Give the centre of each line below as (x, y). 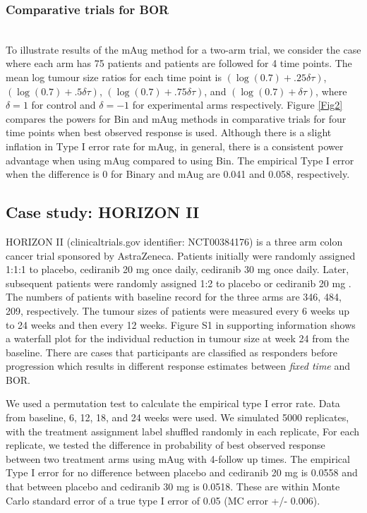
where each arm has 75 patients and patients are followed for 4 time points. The (179, 63)
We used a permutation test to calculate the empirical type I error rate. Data (173, 403)
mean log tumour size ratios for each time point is (114, 77)
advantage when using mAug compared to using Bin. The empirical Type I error (180, 160)
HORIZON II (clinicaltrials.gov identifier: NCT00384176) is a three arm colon (174, 241)
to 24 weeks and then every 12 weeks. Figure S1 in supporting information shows (181, 324)
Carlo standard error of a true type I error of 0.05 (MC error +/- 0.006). (163, 500)
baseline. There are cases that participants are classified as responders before (172, 352)
